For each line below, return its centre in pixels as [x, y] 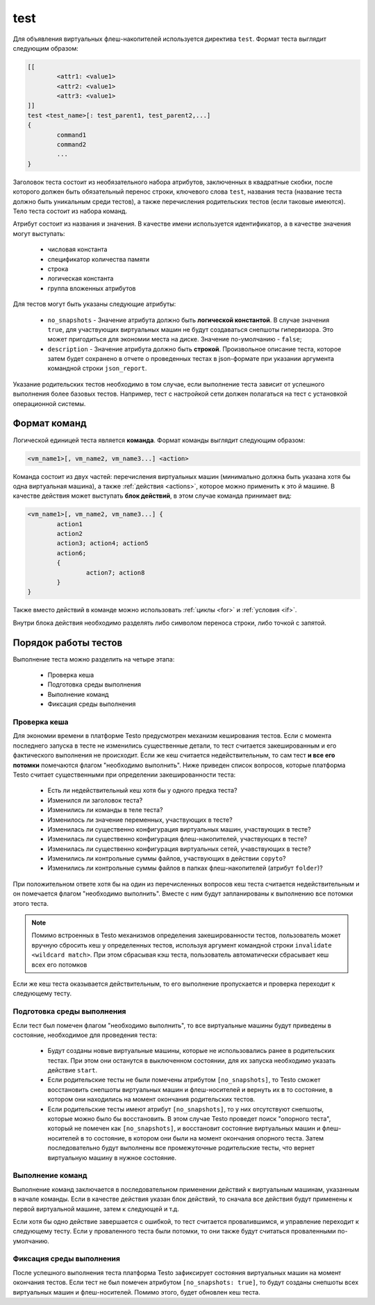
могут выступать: [39, 233]
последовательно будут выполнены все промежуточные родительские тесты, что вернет [181, 1148]
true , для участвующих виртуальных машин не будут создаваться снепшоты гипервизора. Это [190, 329]
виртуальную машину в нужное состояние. [112, 1157]
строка [58, 269]
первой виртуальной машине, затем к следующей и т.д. [96, 1209]
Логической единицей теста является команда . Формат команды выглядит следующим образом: [159, 440]
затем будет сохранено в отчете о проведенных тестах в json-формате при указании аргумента [191, 359]
